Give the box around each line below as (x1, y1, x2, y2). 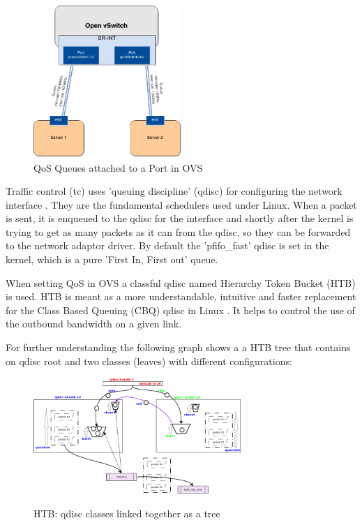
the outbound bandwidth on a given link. (6, 316, 182, 331)
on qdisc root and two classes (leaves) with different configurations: (6, 353, 292, 368)
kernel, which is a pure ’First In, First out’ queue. (6, 252, 218, 267)
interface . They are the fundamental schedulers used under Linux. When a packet (6, 197, 357, 212)
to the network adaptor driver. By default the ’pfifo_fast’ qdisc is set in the (6, 238, 329, 253)
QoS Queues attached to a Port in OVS (33, 160, 203, 175)
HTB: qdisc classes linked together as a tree (33, 505, 220, 520)
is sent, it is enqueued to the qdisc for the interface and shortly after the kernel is (6, 211, 354, 225)
